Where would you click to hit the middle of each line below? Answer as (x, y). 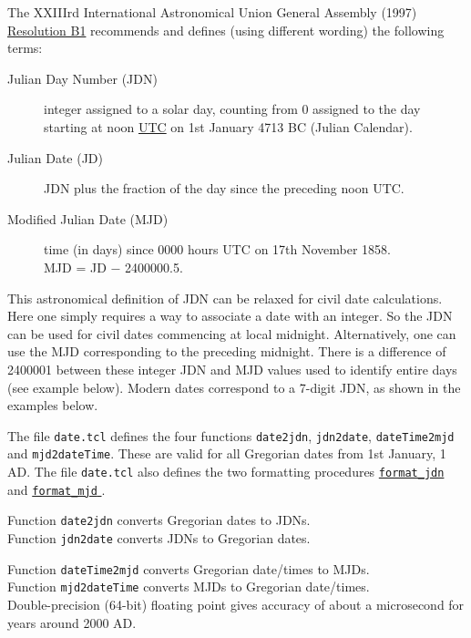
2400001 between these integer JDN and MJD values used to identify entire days (232, 369)
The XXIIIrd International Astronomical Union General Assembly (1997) (212, 12)
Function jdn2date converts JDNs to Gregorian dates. (159, 537)
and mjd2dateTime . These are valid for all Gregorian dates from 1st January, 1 (227, 453)
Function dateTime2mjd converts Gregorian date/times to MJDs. (189, 568)
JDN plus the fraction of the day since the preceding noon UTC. (224, 188)
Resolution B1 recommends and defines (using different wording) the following (226, 30)
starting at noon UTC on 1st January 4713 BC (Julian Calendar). (228, 126)
